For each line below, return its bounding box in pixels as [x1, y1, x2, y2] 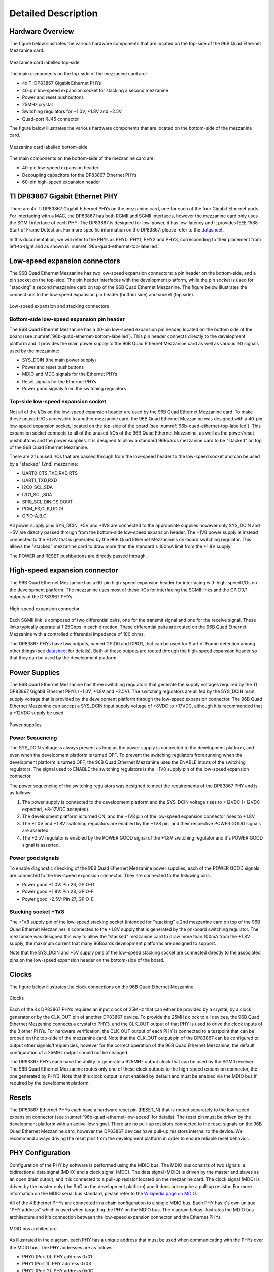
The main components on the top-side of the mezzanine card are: [9, 71, 147, 77]
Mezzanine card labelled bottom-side [9, 143, 88, 150]
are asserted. [22, 827, 50, 834]
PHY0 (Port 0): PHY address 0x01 [22, 1254, 92, 1260]
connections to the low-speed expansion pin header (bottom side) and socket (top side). [9, 292, 195, 298]
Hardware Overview [9, 27, 74, 36]
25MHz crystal [22, 101, 53, 107]
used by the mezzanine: [9, 348, 60, 354]
